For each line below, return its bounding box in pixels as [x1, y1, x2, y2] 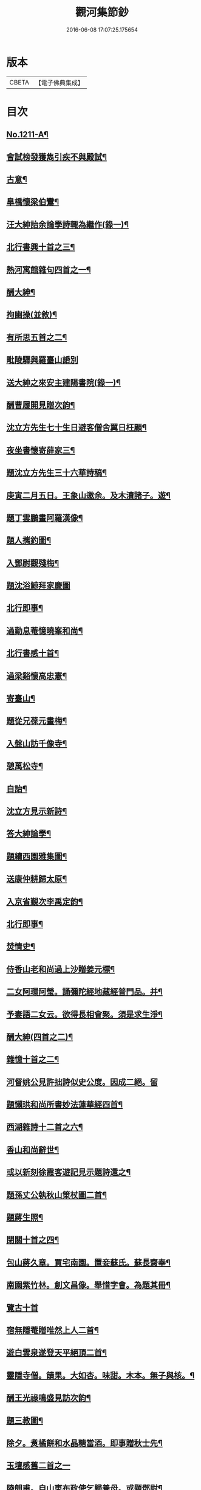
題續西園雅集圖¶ [6, 851, 67, 861]
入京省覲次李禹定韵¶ [6, 896, 83, 906]
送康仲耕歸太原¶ [6, 874, 67, 885]
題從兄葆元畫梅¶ [6, 716, 67, 726]
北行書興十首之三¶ [6, 242, 75, 252]
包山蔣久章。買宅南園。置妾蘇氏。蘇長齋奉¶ [6, 1257, 171, 1268]
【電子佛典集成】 [35, 78, 84, 87]
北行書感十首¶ [6, 648, 60, 658]
